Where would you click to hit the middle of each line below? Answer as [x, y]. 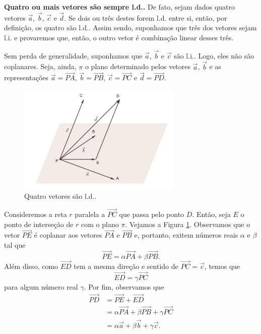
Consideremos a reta [36, 214]
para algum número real [41, 286]
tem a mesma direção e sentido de [126, 266]
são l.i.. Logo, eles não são [214, 55]
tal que [15, 244]
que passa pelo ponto [152, 214]
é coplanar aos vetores [68, 235]
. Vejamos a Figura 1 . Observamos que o [188, 224]
